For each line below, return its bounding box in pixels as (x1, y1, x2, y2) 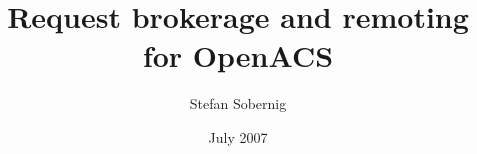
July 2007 (208, 126, 268, 147)
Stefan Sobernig (189, 93, 287, 114)
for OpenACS (142, 35, 334, 76)
